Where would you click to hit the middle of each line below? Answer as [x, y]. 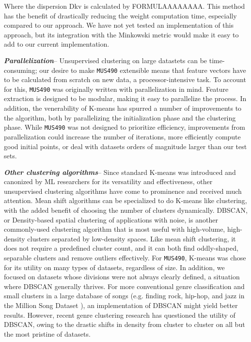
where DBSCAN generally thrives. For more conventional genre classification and [124, 286]
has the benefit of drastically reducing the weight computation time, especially [120, 15]
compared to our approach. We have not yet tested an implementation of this [119, 25]
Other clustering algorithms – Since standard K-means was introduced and [120, 172]
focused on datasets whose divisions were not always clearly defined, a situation [122, 277]
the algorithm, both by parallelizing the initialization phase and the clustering [120, 117]
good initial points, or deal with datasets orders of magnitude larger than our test [125, 146]
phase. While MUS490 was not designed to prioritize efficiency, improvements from [125, 127]
